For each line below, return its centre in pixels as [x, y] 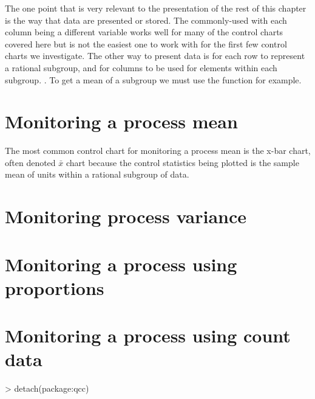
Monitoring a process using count [148, 335]
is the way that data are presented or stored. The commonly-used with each [146, 20]
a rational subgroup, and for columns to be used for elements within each [141, 67]
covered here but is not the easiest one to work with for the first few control [146, 43]
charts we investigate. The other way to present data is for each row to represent [155, 56]
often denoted [30, 162]
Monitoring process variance [126, 216]
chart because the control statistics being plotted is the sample [182, 162]
